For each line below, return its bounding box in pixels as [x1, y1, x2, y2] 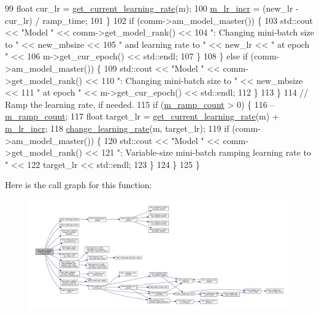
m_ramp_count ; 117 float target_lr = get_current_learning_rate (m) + [5, 110, 279, 123]
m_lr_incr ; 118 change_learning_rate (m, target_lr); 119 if [5, 121, 229, 134]
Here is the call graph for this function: [5, 178, 152, 191]
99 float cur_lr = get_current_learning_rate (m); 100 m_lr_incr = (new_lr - [5, 2, 299, 14]
